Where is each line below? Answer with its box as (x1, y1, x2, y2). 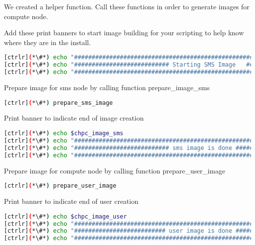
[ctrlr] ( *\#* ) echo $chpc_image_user (4, 213, 127, 220)
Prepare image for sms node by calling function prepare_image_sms (4, 82, 210, 92)
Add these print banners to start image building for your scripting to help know (4, 27, 244, 38)
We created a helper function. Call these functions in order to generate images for (4, 1, 250, 11)
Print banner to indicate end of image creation (4, 113, 144, 123)
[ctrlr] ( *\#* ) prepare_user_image (4, 182, 117, 190)
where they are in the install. (4, 37, 91, 47)
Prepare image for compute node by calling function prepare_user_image (4, 165, 226, 175)
